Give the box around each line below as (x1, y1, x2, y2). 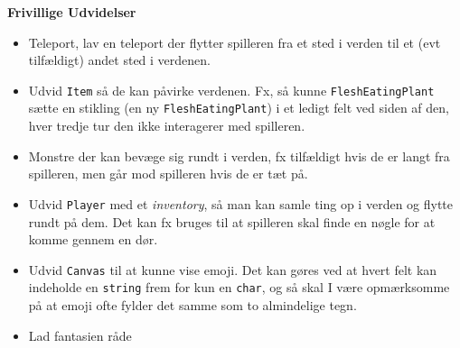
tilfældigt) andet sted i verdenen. (28, 50, 211, 69)
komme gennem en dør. (28, 230, 158, 249)
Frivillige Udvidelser (7, 3, 136, 21)
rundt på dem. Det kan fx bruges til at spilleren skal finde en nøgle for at (28, 212, 436, 231)
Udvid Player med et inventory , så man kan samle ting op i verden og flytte (28, 194, 454, 213)
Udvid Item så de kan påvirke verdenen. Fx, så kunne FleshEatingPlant (28, 80, 435, 99)
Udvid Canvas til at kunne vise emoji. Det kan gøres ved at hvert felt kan (28, 260, 437, 279)
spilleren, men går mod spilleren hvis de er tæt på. (28, 164, 308, 183)
